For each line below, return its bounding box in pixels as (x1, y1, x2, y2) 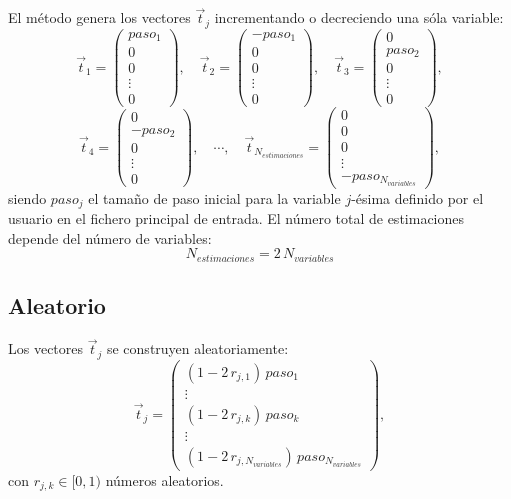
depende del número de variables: (8, 227, 212, 248)
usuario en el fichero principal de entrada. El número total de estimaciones (8, 208, 465, 229)
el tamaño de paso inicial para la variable (88, 187, 341, 208)
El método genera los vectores (8, 7, 191, 28)
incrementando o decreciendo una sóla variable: (214, 7, 504, 28)
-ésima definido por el (351, 187, 484, 208)
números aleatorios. (105, 469, 224, 490)
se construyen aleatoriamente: (106, 338, 289, 359)
